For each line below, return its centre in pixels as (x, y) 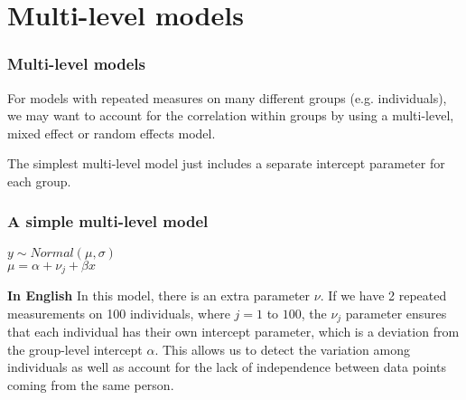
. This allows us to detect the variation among (283, 349)
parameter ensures (396, 313)
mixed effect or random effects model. (112, 133)
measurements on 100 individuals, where (119, 313)
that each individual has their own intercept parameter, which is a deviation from (233, 332)
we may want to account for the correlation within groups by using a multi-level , (231, 115)
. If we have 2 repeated (383, 295)
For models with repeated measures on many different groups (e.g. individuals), (227, 97)
